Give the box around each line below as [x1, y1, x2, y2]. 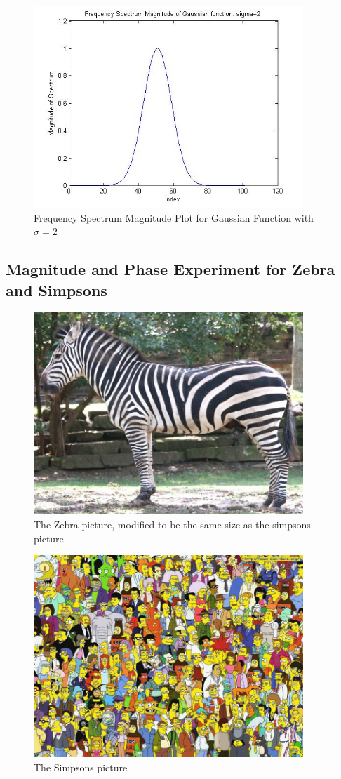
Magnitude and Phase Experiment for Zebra [6, 258, 335, 280]
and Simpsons [6, 279, 107, 300]
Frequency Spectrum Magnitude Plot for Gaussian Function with [34, 210, 314, 225]
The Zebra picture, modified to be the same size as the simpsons [34, 517, 311, 531]
